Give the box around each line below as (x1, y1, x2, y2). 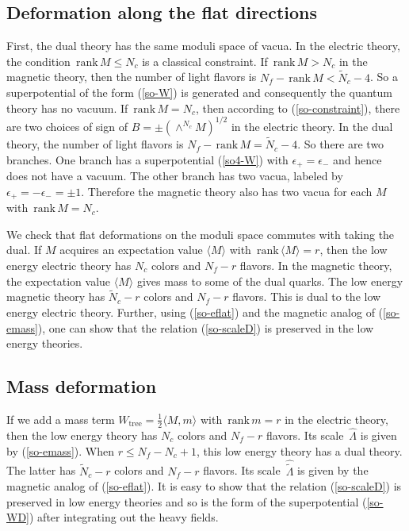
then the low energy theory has (6, 427, 158, 444)
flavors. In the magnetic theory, (239, 256, 392, 273)
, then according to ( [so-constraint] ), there (195, 99, 400, 116)
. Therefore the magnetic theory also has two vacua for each (81, 183, 373, 199)
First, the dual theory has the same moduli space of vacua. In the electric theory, (6, 37, 400, 54)
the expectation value (6, 272, 111, 289)
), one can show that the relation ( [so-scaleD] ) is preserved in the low (37, 319, 374, 336)
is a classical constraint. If (142, 52, 268, 69)
